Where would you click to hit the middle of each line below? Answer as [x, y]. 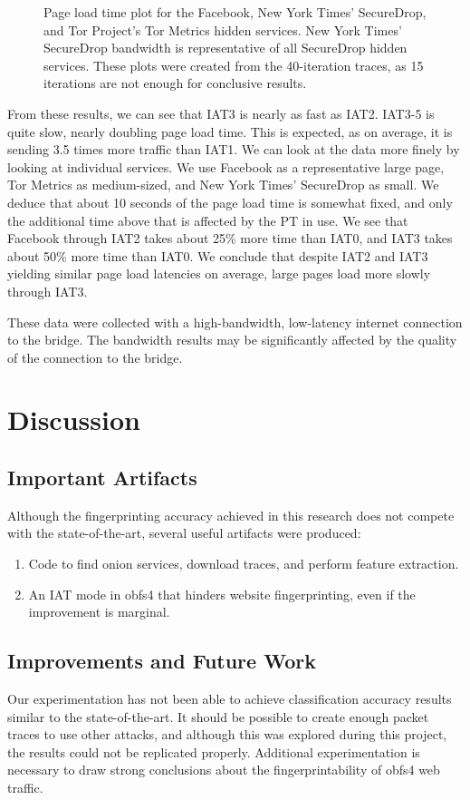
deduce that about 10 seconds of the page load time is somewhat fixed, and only [230, 202]
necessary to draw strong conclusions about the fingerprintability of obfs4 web [224, 770]
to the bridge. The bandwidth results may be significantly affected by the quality [232, 340]
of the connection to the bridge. [95, 357]
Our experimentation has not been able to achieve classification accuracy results [230, 699]
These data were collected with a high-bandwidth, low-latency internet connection [235, 322]
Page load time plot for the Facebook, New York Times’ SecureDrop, [235, 12]
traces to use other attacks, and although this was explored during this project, [227, 734]
